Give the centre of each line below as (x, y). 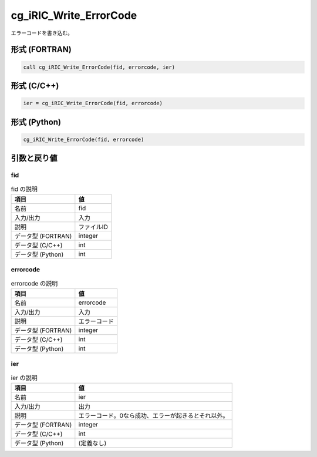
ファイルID (93, 227)
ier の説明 (24, 378)
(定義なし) (92, 443)
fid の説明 (24, 189)
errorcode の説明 (34, 283)
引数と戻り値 (34, 158)
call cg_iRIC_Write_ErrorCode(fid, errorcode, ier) (99, 67)
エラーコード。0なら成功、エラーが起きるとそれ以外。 (154, 416)
